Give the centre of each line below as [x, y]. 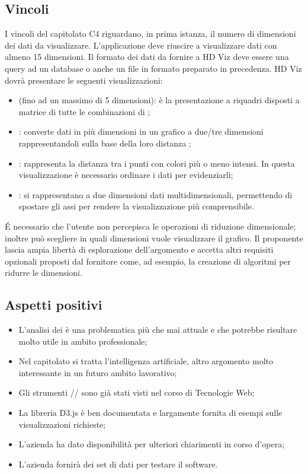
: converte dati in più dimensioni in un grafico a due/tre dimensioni [141, 131]
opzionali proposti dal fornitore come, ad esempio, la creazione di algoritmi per [148, 261]
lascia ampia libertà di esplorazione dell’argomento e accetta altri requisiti [139, 249]
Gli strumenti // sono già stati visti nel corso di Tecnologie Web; [137, 392]
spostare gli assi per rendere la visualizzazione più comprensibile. [136, 206]
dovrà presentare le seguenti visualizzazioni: [84, 80]
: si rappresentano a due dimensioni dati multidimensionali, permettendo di [155, 194]
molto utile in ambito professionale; [83, 341]
